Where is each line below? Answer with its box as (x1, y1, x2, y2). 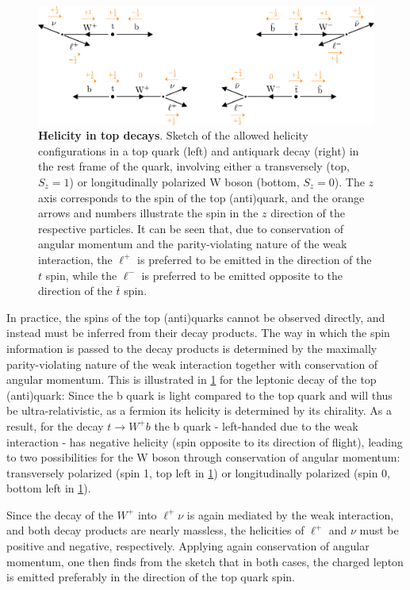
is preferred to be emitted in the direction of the (137, 251, 372, 267)
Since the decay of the (6, 506, 113, 523)
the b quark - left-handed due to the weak (154, 417, 358, 434)
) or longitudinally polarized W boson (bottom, (69, 174, 300, 190)
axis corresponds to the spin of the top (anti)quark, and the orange (38, 189, 365, 205)
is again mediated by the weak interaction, (186, 506, 394, 523)
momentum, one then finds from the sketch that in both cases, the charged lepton (6, 553, 404, 569)
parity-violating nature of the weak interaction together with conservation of (6, 355, 378, 372)
